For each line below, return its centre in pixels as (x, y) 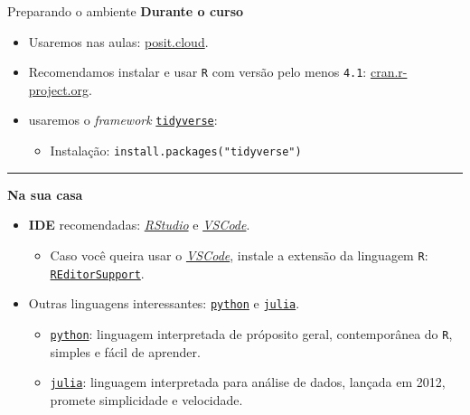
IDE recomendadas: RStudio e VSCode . (139, 225)
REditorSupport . (97, 273)
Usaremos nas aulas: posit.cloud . (118, 41)
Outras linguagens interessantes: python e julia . (164, 303)
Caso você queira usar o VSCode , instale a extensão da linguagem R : (239, 255)
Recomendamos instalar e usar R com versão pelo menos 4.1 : (197, 72)
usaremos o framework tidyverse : (123, 120)
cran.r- (389, 72)
